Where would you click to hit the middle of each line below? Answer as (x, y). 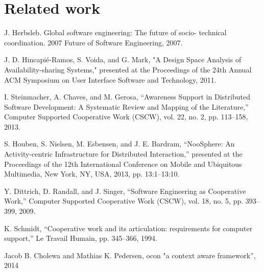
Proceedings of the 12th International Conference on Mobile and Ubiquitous (123, 164)
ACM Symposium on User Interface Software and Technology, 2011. (110, 79)
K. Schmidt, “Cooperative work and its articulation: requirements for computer (128, 228)
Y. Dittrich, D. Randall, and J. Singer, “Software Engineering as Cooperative (125, 191)
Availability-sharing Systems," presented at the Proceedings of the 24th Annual (128, 69)
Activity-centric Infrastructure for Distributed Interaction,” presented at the (123, 154)
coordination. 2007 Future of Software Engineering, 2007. (93, 42)
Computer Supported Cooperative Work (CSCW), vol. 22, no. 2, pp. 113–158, (126, 117)
